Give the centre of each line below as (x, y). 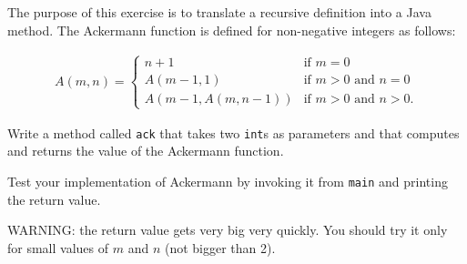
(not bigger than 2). (220, 247)
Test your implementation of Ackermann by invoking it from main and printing (228, 182)
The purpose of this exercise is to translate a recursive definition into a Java (219, 12)
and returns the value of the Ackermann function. (146, 151)
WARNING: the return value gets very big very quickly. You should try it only (228, 230)
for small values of (58, 247)
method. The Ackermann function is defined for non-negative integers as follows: (232, 30)
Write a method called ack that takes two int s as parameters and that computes (233, 132)
